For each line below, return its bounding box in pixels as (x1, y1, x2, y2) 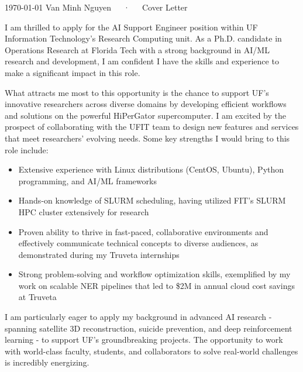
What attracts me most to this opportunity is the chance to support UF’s (5, 86, 269, 98)
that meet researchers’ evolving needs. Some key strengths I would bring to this (5, 132, 290, 144)
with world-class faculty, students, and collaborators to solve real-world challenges (5, 345, 298, 357)
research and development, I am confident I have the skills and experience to (5, 55, 279, 67)
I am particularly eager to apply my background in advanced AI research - (5, 311, 272, 323)
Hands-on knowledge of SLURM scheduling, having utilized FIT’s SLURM (18, 194, 286, 206)
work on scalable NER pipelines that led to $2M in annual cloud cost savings (18, 279, 295, 291)
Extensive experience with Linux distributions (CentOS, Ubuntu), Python (18, 163, 284, 175)
